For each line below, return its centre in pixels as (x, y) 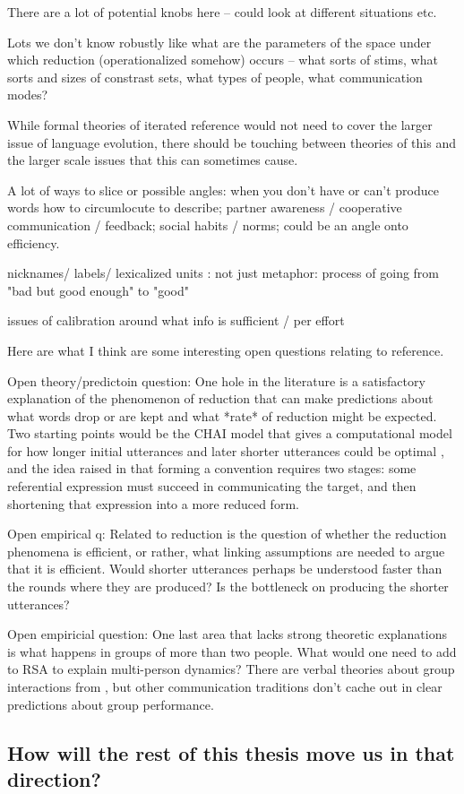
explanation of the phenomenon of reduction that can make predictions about (220, 398)
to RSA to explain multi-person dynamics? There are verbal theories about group (231, 669)
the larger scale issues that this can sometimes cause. (153, 160)
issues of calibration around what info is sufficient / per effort (176, 320)
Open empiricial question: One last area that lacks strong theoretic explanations (227, 634)
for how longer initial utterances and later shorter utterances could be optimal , (226, 450)
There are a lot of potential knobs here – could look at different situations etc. (222, 12)
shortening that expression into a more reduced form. (153, 503)
